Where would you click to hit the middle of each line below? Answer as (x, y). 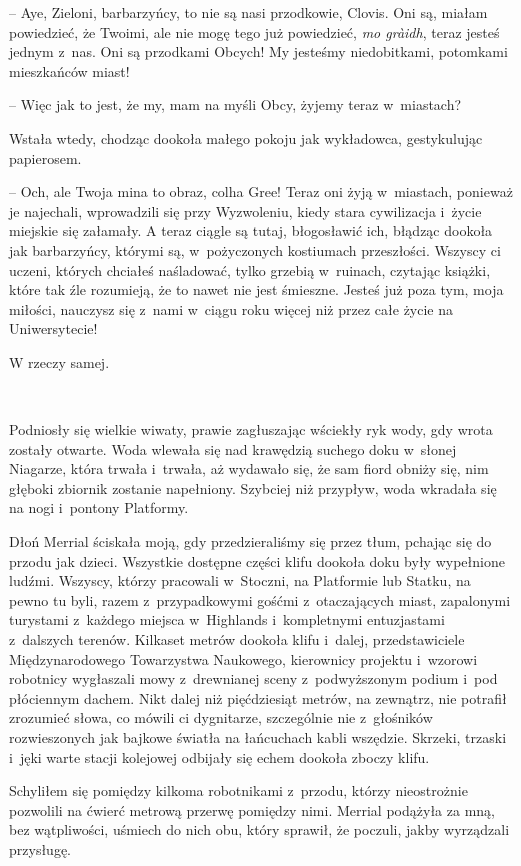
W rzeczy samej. (59, 361)
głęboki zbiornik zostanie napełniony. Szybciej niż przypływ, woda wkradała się (253, 487)
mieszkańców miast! (69, 70)
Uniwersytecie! (53, 328)
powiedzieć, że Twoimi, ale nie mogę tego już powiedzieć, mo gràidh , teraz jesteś (254, 31)
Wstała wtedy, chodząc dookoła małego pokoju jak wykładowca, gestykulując (246, 137)
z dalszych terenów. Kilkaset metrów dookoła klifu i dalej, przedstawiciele (237, 639)
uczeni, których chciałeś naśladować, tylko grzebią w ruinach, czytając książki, (250, 269)
